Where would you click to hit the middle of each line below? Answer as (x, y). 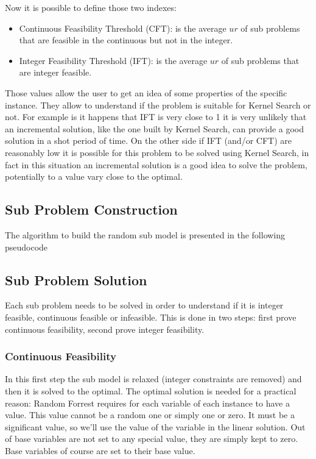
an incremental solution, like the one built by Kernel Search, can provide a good (155, 128)
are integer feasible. (55, 72)
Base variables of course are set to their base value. (100, 450)
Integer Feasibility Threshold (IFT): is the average (113, 60)
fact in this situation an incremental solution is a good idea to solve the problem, (156, 164)
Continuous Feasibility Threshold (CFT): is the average (123, 28)
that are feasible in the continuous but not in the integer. (126, 40)
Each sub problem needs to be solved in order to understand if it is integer (144, 305)
